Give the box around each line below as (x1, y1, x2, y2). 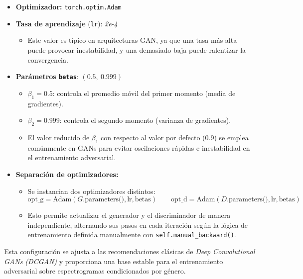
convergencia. (27, 54, 68, 65)
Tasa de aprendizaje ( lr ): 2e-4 (15, 18, 118, 28)
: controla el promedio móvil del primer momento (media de (52, 88, 236, 98)
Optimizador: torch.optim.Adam (15, 1, 122, 11)
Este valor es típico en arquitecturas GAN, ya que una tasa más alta (27, 35, 237, 45)
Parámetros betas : (15, 71, 79, 82)
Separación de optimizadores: (15, 169, 119, 179)
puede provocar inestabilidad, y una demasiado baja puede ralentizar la (27, 44, 246, 55)
